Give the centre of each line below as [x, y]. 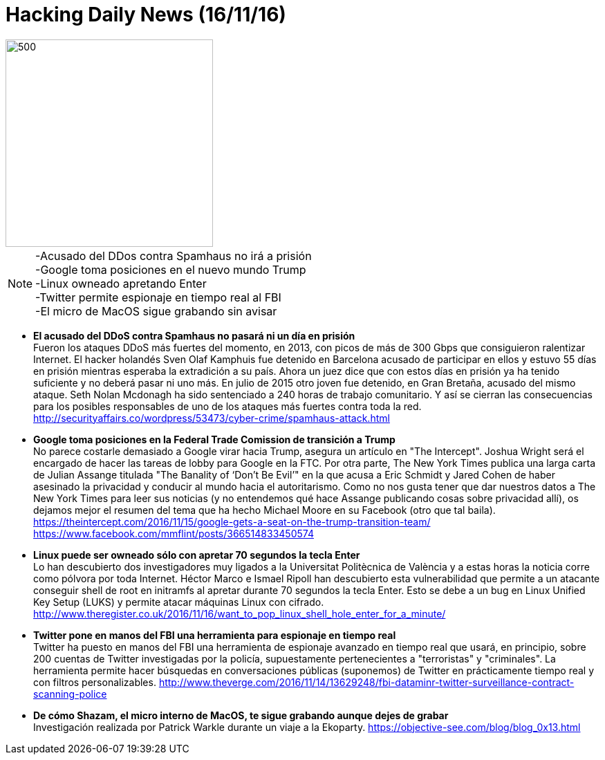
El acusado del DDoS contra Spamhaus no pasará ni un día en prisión [194, 335]
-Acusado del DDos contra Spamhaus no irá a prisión [174, 256]
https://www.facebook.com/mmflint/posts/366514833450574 [174, 533]
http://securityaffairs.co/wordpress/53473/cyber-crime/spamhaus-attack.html [212, 418]
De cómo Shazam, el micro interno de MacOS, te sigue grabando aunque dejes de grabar [241, 715]
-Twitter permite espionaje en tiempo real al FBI [158, 297]
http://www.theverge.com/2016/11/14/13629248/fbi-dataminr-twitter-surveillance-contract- [366, 682]
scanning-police [70, 694]
